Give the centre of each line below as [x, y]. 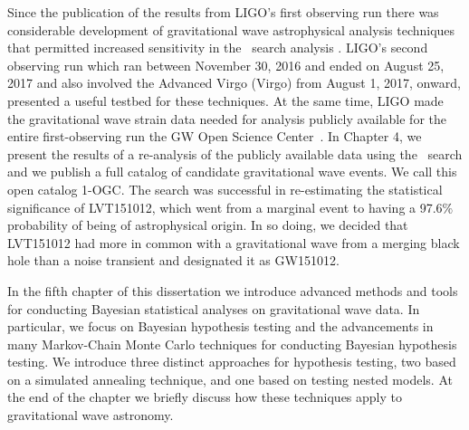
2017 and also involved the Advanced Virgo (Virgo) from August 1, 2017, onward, [234, 83]
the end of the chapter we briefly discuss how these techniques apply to [205, 397]
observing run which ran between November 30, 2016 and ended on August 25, [226, 65]
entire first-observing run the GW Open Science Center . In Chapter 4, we [215, 136]
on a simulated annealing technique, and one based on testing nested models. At [230, 379]
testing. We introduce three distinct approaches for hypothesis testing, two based [232, 362]
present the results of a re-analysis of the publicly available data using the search [235, 153]
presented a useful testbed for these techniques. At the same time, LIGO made [225, 100]
